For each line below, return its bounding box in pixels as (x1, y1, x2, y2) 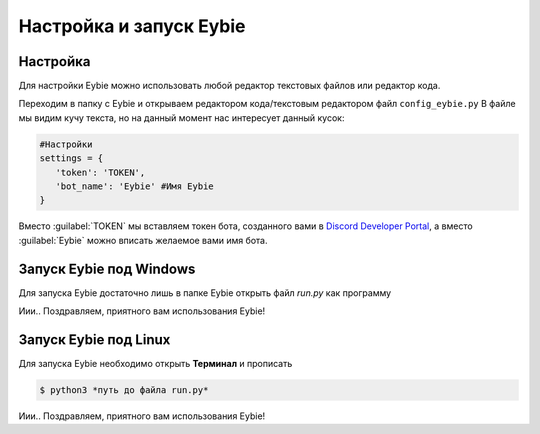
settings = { (39, 153, 104, 164)
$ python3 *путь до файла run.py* (39, 384, 209, 395)
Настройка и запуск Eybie (18, 15, 246, 37)
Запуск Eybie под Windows (18, 260, 196, 277)
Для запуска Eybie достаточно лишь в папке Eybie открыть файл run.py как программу (18, 286, 392, 299)
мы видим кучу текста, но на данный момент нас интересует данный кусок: (18, 111, 345, 124)
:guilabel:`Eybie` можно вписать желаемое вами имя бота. (18, 234, 269, 246)
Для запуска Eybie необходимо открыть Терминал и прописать (18, 357, 293, 369)
